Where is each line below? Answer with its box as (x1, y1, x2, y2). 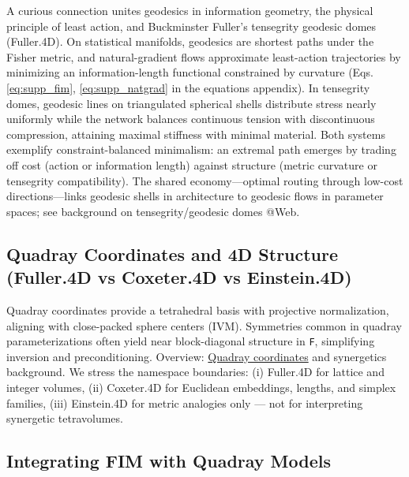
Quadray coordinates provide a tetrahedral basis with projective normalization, (6, 301, 389, 318)
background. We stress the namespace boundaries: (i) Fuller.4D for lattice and (6, 363, 385, 380)
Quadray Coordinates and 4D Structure (6, 241, 339, 266)
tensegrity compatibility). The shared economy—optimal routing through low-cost (6, 172, 403, 188)
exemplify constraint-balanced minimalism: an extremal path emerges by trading (6, 141, 396, 158)
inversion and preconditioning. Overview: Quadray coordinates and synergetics (6, 348, 387, 364)
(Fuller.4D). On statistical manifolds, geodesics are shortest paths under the (6, 33, 374, 50)
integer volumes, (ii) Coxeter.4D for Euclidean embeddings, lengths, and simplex (6, 378, 396, 395)
